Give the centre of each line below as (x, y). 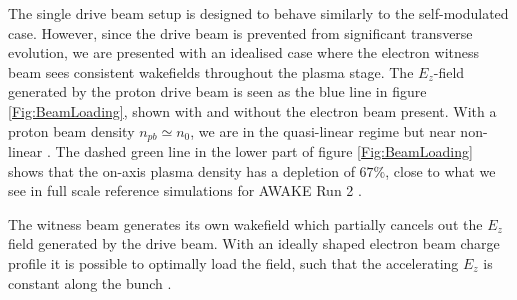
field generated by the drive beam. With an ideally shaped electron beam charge (254, 243)
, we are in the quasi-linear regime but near (323, 130)
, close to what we (440, 170)
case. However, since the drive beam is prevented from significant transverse (240, 32)
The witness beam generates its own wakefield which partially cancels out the (245, 223)
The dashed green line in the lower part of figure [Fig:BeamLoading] (264, 151)
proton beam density (71, 130)
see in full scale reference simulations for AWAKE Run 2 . (185, 190)
